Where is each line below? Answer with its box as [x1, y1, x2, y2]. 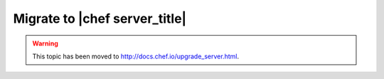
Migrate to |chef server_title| [13, 11, 187, 26]
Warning [32, 39, 58, 48]
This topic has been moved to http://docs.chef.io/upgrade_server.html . [32, 52, 240, 60]
